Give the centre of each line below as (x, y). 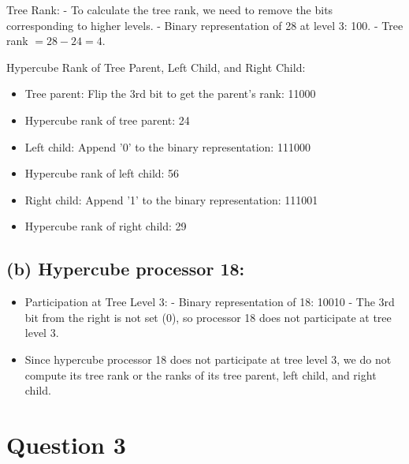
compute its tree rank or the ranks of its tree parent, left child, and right (201, 374)
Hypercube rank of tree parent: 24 (107, 120)
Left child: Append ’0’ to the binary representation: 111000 (167, 146)
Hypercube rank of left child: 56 (102, 173)
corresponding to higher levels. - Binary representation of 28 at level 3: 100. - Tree (205, 25)
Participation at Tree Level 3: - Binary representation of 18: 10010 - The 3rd (210, 302)
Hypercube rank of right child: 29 (106, 226)
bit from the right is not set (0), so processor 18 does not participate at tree (208, 317)
